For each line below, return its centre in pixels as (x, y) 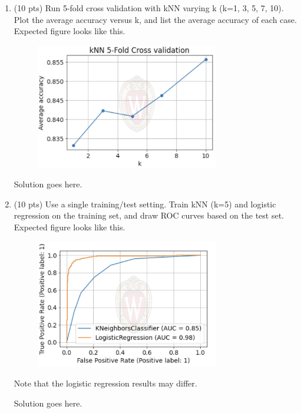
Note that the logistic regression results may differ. (105, 383)
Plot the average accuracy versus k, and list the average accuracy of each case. (155, 19)
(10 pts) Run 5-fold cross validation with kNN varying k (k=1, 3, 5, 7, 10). (149, 8)
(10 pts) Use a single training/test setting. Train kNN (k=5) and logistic (145, 204)
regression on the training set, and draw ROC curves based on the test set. (149, 215)
